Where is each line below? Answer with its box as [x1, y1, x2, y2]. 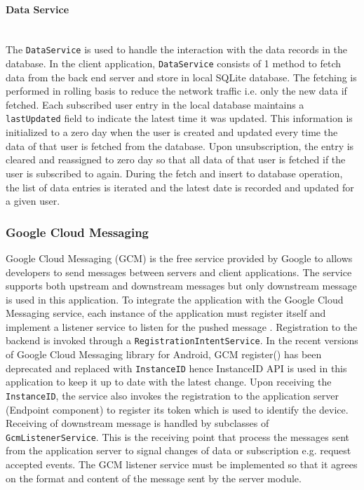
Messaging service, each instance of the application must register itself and [6, 306, 326, 320]
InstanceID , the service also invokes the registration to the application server [6, 388, 339, 402]
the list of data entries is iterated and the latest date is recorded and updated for [6, 179, 354, 194]
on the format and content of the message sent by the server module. [6, 470, 302, 485]
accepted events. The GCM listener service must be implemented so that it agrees [6, 457, 358, 472]
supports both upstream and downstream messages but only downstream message [6, 278, 357, 293]
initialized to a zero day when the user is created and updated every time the [6, 125, 338, 139]
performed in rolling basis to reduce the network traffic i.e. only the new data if [6, 83, 347, 98]
